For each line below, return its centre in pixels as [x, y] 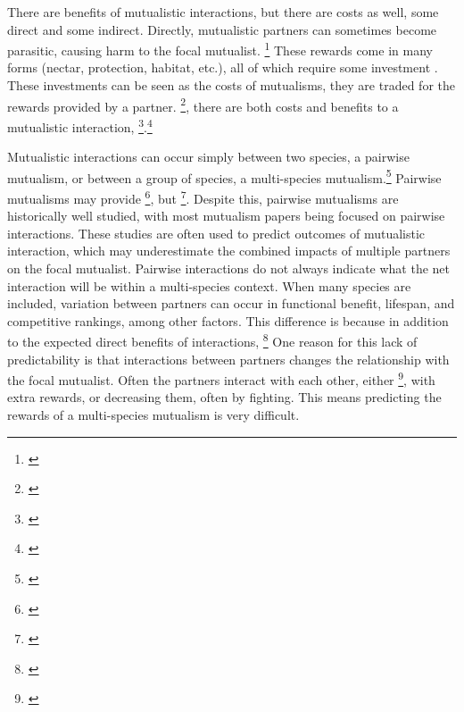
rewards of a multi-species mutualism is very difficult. [153, 415]
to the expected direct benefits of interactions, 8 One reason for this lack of [212, 340]
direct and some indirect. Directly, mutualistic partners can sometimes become [222, 29]
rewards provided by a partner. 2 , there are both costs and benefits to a [203, 105]
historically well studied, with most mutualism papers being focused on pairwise [226, 216]
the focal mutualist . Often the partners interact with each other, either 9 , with [221, 378]
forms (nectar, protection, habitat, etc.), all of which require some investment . [223, 67]
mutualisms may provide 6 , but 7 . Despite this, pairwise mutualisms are [203, 197]
